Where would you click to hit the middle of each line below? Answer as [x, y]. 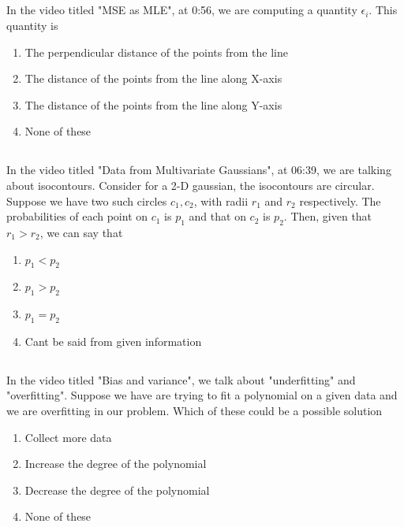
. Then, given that [328, 216]
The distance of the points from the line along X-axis [153, 78]
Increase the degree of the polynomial [116, 464]
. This [383, 10]
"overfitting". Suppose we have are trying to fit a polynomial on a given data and [202, 395]
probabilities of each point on [77, 216]
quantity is [32, 25]
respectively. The [340, 200]
